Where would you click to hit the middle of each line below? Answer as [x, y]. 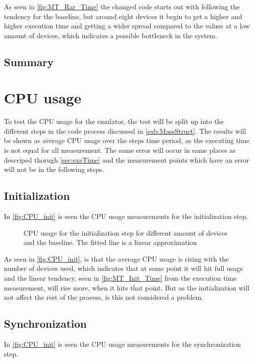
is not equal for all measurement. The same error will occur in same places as [120, 150]
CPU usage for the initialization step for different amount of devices [126, 232]
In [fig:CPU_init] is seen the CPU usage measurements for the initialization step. [126, 216]
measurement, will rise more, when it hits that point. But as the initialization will [127, 287]
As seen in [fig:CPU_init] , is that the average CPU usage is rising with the [116, 258]
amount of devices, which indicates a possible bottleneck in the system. [111, 35]
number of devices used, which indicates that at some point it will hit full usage [124, 268]
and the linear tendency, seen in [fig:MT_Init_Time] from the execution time [120, 278]
